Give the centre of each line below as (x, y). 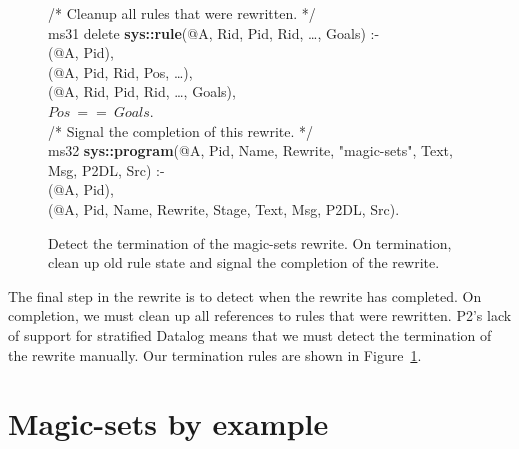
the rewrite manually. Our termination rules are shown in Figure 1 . (215, 354)
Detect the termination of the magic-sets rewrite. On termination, (250, 242)
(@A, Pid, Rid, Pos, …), (120, 71)
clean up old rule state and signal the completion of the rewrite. (244, 262)
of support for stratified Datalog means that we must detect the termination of (250, 334)
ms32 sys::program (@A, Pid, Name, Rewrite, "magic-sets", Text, (250, 150)
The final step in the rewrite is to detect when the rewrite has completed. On (245, 295)
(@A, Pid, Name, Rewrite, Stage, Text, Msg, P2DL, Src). (224, 208)
